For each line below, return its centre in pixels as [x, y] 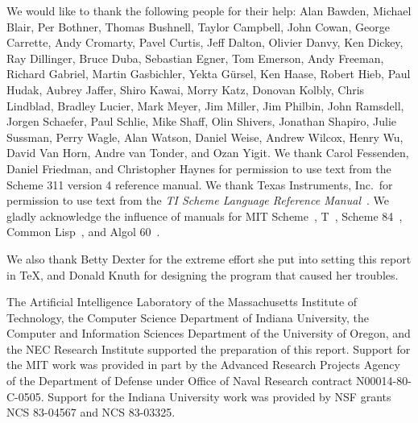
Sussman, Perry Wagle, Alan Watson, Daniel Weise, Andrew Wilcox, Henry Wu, [205, 137]
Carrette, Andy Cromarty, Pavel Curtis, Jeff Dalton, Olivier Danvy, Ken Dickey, [205, 42]
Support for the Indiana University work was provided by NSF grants [219, 396]
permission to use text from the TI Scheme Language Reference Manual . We [198, 200]
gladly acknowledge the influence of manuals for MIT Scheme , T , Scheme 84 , [205, 216]
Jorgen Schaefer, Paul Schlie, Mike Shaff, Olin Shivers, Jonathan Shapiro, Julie [202, 121]
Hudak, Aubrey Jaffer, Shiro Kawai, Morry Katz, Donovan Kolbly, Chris [186, 89]
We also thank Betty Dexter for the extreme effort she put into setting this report [209, 258]
